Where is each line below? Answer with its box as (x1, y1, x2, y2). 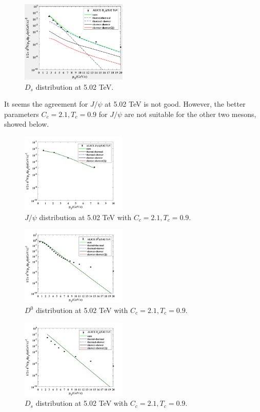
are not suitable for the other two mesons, (124, 108, 256, 119)
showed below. (4, 119, 49, 129)
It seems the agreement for (4, 99, 88, 109)
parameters (4, 108, 39, 119)
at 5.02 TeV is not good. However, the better (105, 99, 246, 109)
